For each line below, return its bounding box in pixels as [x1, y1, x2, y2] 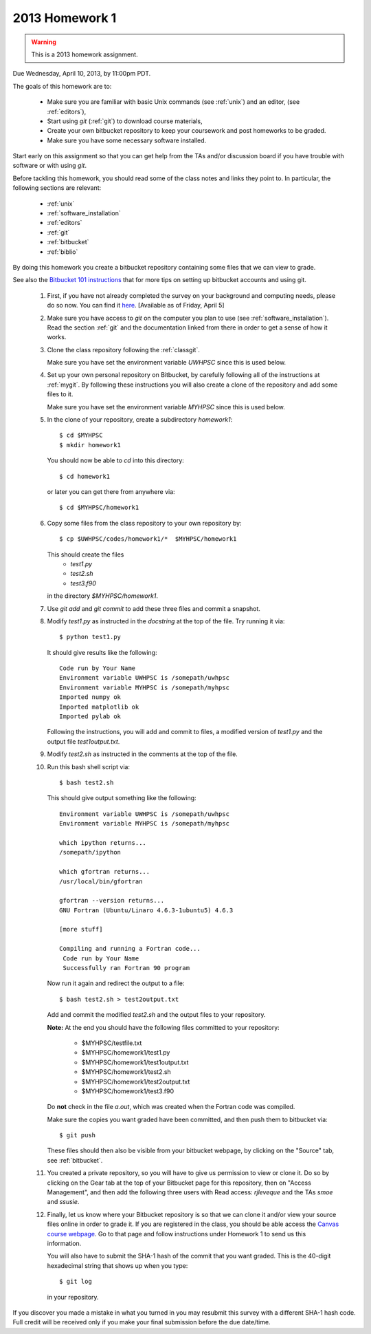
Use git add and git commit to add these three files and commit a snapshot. [47, 604, 261, 612]
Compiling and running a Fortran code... [59, 945, 201, 953]
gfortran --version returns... [59, 896, 165, 905]
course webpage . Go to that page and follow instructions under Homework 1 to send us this [47, 1229, 306, 1238]
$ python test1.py [59, 633, 122, 641]
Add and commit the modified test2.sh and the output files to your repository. [47, 1011, 266, 1019]
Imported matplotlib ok [59, 702, 139, 711]
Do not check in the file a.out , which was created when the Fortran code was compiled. [47, 1103, 295, 1111]
